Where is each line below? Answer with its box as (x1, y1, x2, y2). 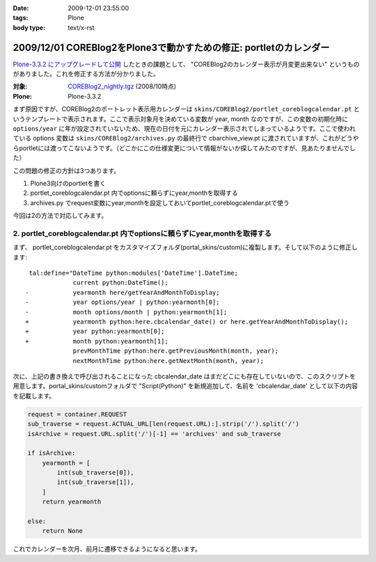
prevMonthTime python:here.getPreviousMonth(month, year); (72, 347, 279, 355)
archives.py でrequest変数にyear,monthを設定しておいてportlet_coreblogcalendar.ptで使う (30, 198, 290, 207)
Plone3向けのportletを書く (30, 179, 106, 187)
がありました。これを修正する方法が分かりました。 (13, 70, 159, 78)
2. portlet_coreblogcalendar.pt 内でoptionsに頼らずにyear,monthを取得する (13, 228, 272, 238)
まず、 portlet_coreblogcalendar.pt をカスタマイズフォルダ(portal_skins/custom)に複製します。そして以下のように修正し (13, 243, 358, 252)
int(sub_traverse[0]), (56, 469, 135, 476)
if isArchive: (27, 449, 76, 457)
